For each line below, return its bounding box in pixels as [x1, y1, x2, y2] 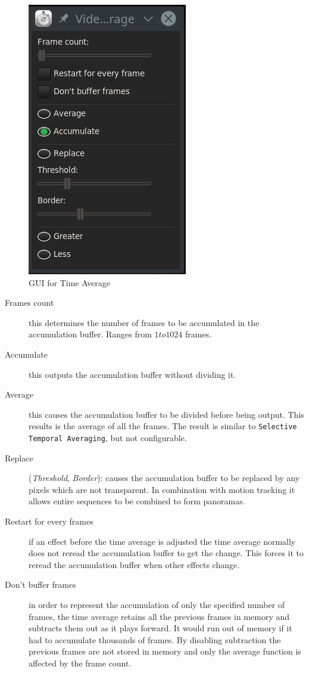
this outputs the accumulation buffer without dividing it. [29, 368, 236, 380]
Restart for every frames [5, 515, 93, 528]
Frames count [5, 296, 54, 309]
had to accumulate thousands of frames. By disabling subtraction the [29, 633, 281, 646]
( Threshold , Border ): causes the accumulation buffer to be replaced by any [29, 472, 300, 484]
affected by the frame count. [29, 656, 132, 669]
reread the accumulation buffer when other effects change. [29, 558, 240, 570]
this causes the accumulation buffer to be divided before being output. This [29, 408, 304, 420]
